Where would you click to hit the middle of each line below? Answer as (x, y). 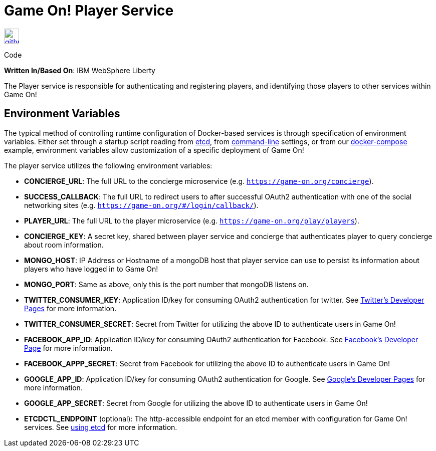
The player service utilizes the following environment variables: (108, 165)
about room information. (64, 245)
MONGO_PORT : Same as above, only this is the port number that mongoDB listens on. (166, 284)
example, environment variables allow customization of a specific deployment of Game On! (154, 150)
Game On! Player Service (89, 11)
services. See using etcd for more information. (101, 427)
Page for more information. (68, 348)
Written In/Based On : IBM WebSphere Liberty (80, 70)
